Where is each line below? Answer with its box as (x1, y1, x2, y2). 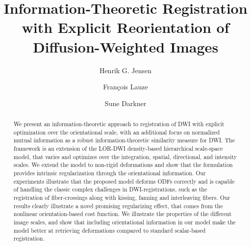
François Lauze (103, 82, 148, 92)
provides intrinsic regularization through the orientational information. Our (13, 169, 206, 177)
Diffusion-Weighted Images (32, 36, 219, 56)
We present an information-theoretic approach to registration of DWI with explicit (13, 120, 225, 128)
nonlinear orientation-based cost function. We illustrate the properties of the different (13, 210, 232, 218)
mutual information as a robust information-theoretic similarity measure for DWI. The (13, 136, 235, 144)
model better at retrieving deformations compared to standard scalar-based (13, 226, 206, 234)
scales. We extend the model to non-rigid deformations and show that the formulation (13, 161, 233, 169)
